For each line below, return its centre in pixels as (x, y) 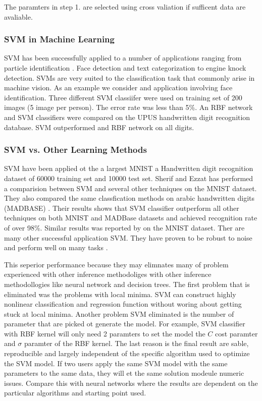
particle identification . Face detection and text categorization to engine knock (125, 68)
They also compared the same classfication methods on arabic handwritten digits (129, 198)
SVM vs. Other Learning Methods (75, 150)
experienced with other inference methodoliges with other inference (108, 274)
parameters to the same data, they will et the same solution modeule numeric (124, 373)
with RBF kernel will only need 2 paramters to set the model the (105, 333)
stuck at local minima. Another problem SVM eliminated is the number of (119, 313)
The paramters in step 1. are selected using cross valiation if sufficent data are (125, 7)
